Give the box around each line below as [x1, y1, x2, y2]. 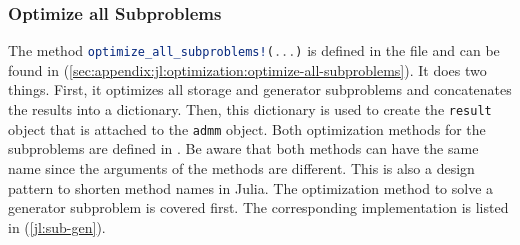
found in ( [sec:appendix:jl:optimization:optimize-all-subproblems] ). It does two [8, 59, 487, 80]
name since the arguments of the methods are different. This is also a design [8, 157, 475, 178]
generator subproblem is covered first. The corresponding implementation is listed [8, 197, 509, 218]
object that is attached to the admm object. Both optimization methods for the [8, 118, 486, 139]
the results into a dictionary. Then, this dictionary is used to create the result [8, 99, 492, 120]
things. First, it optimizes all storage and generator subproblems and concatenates [8, 79, 512, 100]
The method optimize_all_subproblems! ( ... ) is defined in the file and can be [8, 40, 500, 61]
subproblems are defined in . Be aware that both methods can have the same [8, 138, 479, 159]
